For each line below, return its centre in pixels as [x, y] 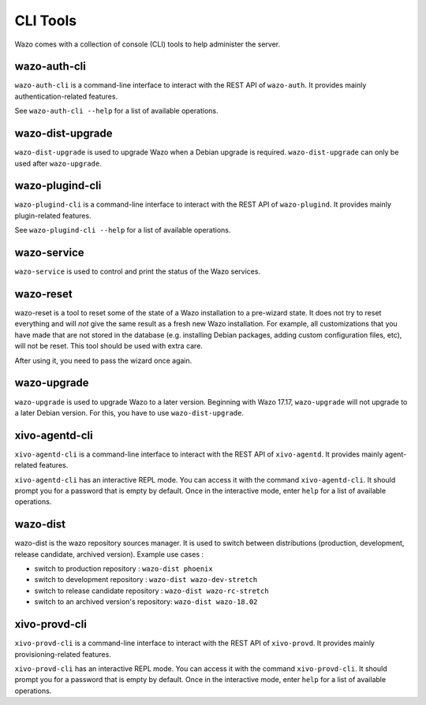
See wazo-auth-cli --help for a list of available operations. [116, 111]
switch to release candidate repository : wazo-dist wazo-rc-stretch [151, 591]
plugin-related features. [53, 215]
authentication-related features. [66, 96]
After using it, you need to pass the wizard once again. [103, 360]
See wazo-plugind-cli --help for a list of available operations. [123, 230]
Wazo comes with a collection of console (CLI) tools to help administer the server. [148, 44]
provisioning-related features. [63, 654]
